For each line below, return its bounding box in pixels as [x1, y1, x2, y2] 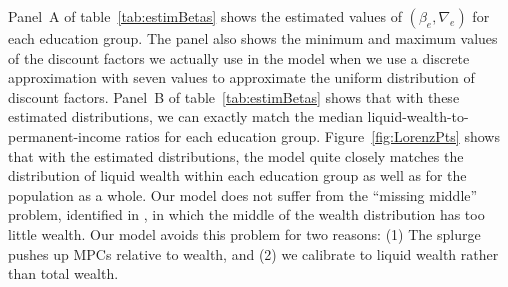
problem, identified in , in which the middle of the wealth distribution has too [8, 204, 485, 225]
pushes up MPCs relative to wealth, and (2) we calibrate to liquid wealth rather [8, 243, 499, 264]
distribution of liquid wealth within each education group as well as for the [8, 165, 467, 186]
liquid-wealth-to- [367, 106, 469, 127]
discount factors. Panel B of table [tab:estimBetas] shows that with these [8, 86, 460, 107]
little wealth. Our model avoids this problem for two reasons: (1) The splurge [8, 223, 481, 244]
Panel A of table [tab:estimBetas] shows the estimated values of [8, 6, 402, 26]
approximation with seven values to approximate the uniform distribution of [8, 67, 475, 88]
